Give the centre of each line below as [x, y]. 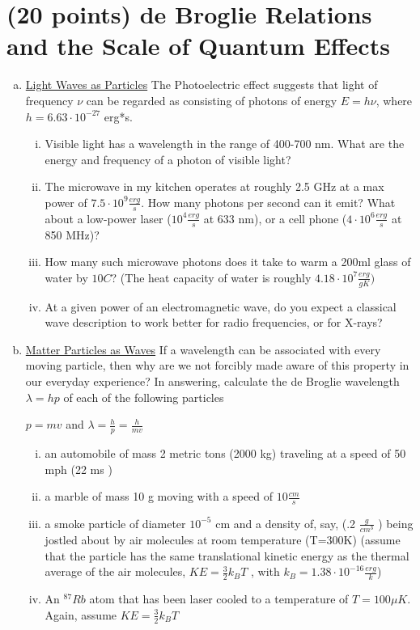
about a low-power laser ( [108, 218]
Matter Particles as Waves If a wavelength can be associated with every [203, 349]
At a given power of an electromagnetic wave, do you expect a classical [221, 306]
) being [396, 523]
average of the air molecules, [115, 571]
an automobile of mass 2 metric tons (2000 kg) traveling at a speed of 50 [225, 452]
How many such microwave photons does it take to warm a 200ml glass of [228, 262]
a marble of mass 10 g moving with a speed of [159, 496]
